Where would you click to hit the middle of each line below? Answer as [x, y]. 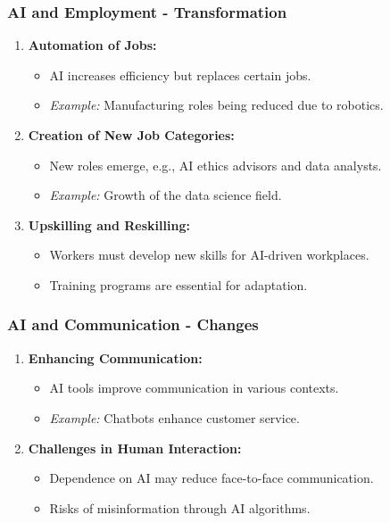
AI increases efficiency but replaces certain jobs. [180, 75]
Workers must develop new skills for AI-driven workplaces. [209, 255]
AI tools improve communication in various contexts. [194, 388]
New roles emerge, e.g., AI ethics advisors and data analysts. [216, 165]
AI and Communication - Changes [133, 324]
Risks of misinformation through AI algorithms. [180, 507]
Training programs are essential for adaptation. [178, 284]
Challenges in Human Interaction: [135, 448]
